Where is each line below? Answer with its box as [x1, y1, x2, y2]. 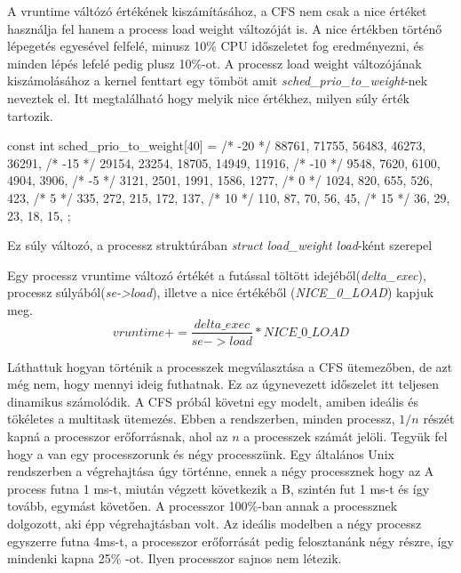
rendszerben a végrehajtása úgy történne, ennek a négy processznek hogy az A [7, 462, 434, 480]
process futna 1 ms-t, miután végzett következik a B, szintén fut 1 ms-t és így [7, 479, 430, 497]
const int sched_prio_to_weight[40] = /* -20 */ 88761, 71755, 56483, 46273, [7, 136, 426, 155]
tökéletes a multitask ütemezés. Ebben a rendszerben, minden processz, [7, 409, 395, 428]
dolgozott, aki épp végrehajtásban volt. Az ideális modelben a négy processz [7, 513, 422, 532]
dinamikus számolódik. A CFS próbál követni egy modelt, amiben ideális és [7, 391, 418, 410]
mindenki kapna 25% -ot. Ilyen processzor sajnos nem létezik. [7, 549, 342, 568]
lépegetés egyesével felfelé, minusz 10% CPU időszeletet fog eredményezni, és [7, 36, 425, 55]
